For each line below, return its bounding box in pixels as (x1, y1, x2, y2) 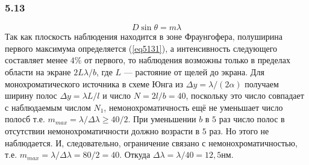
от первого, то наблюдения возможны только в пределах (84, 54, 290, 66)
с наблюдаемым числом (5, 101, 91, 113)
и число (102, 89, 131, 102)
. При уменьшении (128, 113, 196, 125)
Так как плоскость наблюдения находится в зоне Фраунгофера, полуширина (5, 30, 282, 43)
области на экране (5, 66, 71, 78)
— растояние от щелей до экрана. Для (123, 66, 264, 78)
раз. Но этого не (209, 124, 269, 137)
